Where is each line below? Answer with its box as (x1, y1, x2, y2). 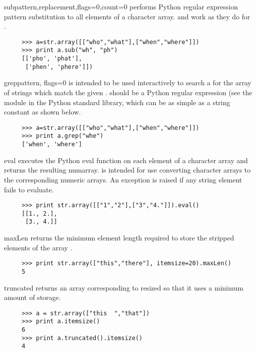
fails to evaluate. (4, 184, 54, 194)
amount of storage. (4, 292, 61, 302)
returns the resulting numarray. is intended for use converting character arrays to (4, 165, 251, 175)
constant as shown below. (4, 107, 81, 117)
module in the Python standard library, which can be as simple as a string (4, 97, 230, 107)
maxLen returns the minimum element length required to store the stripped (4, 233, 234, 243)
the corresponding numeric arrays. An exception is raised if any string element (4, 174, 242, 184)
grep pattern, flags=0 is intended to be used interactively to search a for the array (4, 77, 252, 88)
